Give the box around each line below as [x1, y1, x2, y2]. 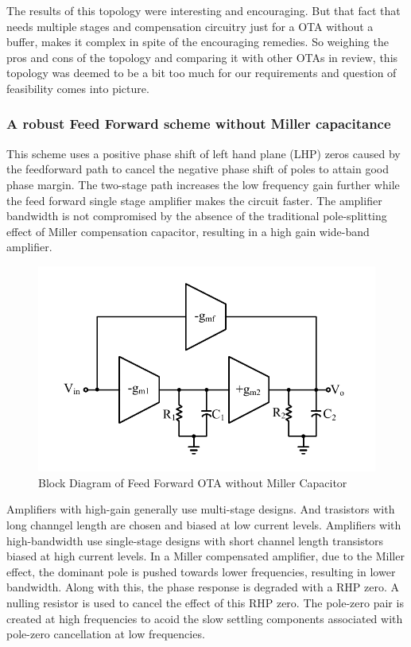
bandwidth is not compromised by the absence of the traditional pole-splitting [6, 207, 387, 224]
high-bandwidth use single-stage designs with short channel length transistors [6, 532, 384, 548]
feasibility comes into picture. [6, 79, 149, 96]
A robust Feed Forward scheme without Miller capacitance [6, 114, 391, 134]
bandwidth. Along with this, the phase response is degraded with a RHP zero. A [6, 579, 400, 595]
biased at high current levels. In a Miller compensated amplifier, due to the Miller [6, 548, 405, 564]
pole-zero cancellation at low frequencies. [6, 626, 205, 642]
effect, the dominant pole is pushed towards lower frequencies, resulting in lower [6, 563, 396, 579]
